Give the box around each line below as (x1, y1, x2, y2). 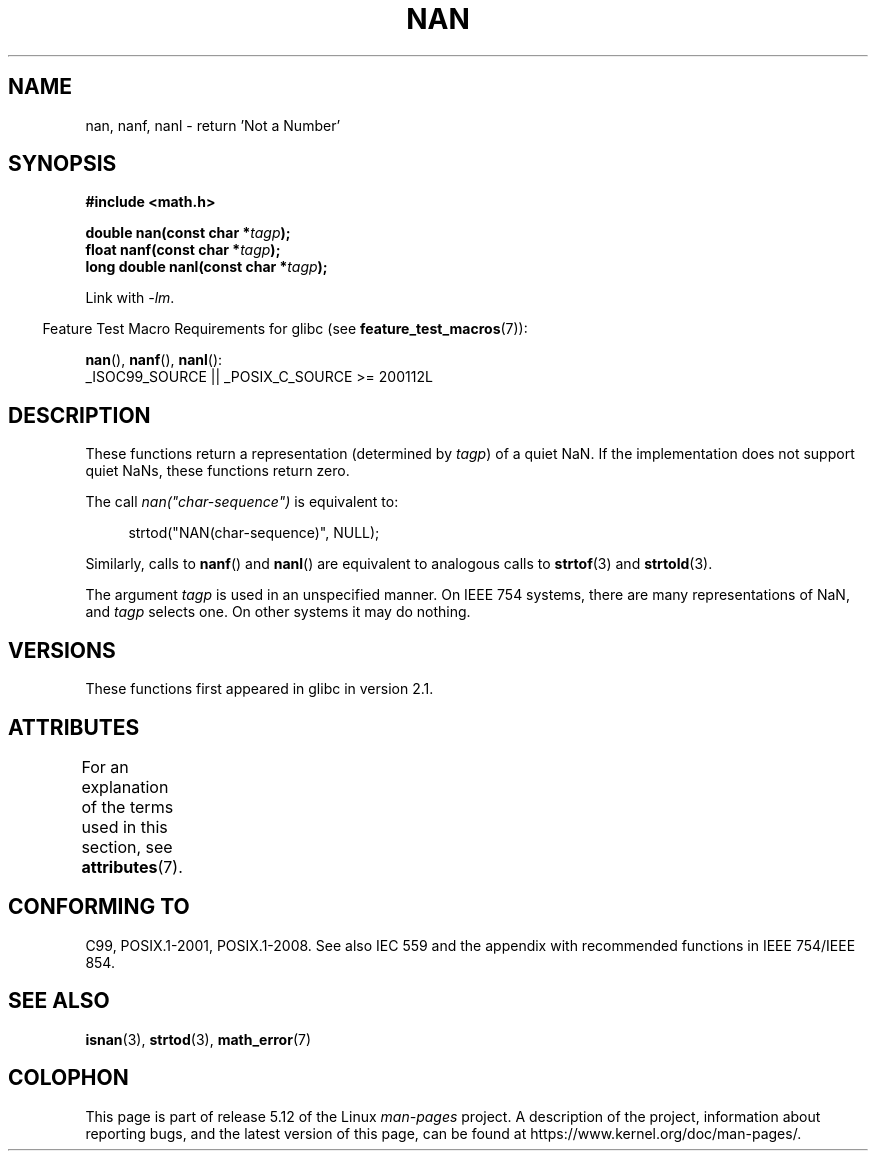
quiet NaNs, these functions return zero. (85, 462, 350, 480)
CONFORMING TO (8, 894, 190, 920)
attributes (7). (81, 856, 183, 877)
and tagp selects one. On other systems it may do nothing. (85, 603, 471, 621)
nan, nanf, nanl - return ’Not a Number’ (85, 116, 341, 134)
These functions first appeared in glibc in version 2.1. (85, 680, 434, 698)
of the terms (81, 796, 174, 817)
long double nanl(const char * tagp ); (85, 258, 328, 276)
